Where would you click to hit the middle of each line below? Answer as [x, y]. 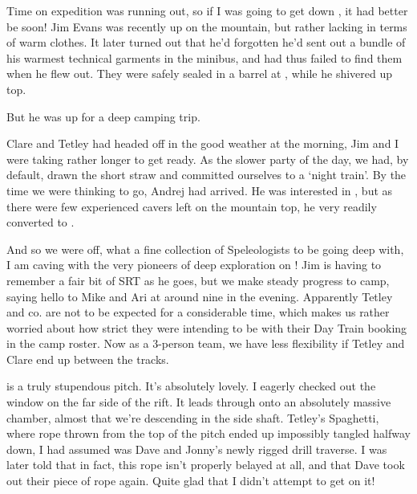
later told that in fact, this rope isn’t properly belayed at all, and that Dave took [206, 465]
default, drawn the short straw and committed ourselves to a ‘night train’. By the [206, 175]
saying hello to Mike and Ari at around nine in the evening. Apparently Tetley [200, 296]
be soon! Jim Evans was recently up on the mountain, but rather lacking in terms [207, 26]
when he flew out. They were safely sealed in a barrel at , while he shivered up [200, 73]
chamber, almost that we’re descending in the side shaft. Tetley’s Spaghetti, [193, 417]
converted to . [40, 222]
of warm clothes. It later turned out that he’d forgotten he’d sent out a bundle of [206, 42]
